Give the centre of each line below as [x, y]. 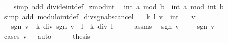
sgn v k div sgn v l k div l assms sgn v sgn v [113, 26]
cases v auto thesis [47, 36]
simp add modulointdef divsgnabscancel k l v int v [100, 16]
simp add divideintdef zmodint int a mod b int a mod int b [119, 6]
